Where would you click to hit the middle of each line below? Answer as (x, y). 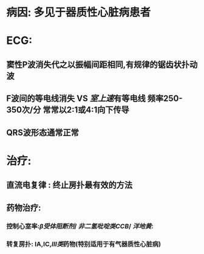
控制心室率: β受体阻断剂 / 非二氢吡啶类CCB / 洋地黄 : (80, 227)
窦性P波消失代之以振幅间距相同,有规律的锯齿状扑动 (102, 64)
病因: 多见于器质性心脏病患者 (78, 12)
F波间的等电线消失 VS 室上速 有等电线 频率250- (94, 99)
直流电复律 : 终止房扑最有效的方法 (69, 185)
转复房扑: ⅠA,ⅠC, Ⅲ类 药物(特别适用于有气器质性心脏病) (84, 244)
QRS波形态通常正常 (42, 132)
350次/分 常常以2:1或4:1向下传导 (68, 110)
